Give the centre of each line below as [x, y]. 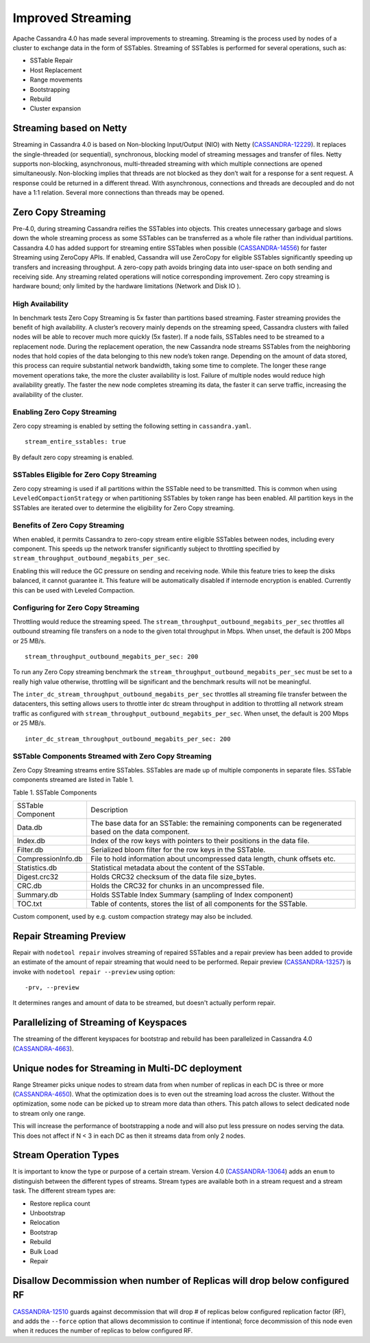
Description [109, 810]
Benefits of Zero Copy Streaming [69, 525]
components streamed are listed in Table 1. [73, 780]
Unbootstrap [48, 1213]
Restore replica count [60, 1203]
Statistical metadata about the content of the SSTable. [178, 867]
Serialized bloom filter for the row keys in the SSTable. [178, 849]
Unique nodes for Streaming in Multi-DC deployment [127, 1068]
